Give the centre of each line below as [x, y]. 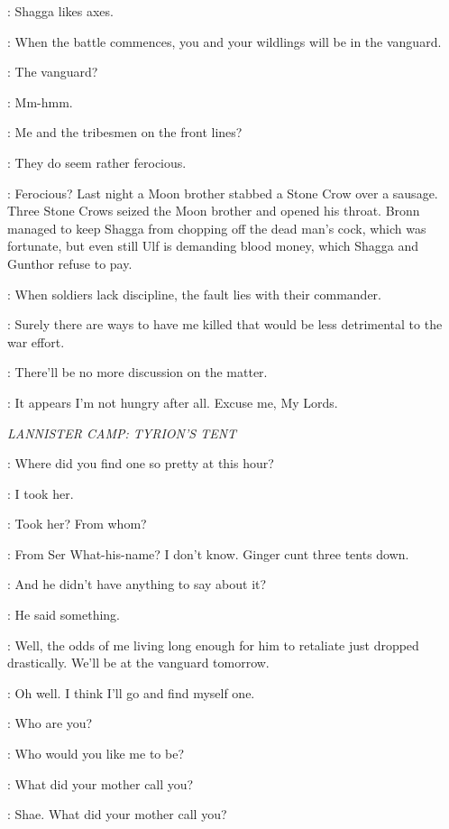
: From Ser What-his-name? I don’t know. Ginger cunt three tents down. [208, 553]
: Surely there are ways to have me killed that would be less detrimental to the [225, 324]
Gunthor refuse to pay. [70, 263]
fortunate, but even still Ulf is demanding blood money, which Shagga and [213, 246]
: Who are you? [50, 723]
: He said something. [64, 615]
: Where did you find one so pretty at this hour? [141, 463]
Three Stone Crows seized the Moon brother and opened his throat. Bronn [214, 211]
